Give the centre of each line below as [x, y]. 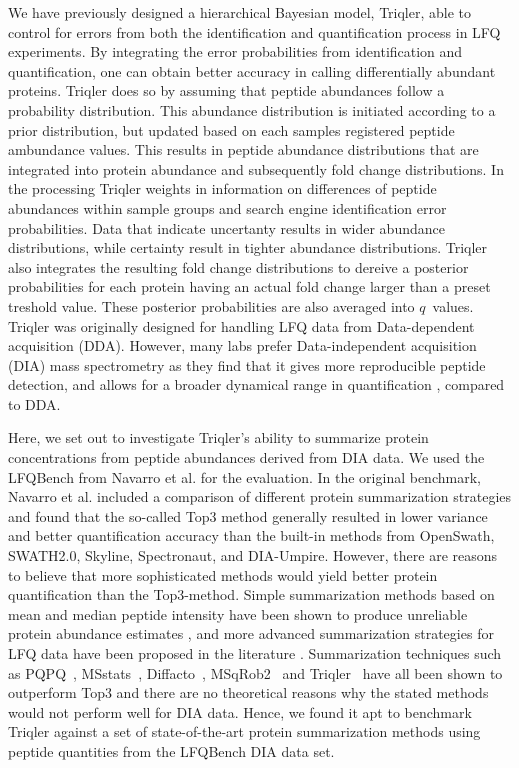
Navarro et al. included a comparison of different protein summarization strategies [260, 496]
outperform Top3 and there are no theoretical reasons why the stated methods [248, 692]
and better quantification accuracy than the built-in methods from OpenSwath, [251, 535]
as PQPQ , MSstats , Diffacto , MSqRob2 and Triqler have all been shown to [255, 672]
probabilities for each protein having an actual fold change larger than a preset [249, 286]
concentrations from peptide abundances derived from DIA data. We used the [246, 457]
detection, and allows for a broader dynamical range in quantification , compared [256, 384]
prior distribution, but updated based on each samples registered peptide [231, 129]
